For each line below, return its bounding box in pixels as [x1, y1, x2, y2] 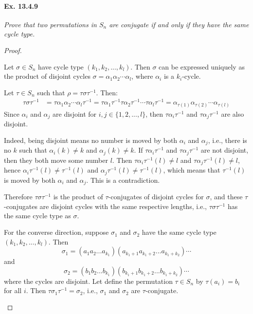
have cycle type [38, 61, 84, 71]
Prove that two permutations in [4, 19, 97, 29]
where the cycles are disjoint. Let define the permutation [4, 276, 173, 286]
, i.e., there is [208, 135, 247, 145]
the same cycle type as [4, 210, 71, 221]
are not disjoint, [200, 145, 249, 155]
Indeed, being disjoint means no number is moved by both [4, 135, 178, 145]
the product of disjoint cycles [4, 71, 90, 81]
